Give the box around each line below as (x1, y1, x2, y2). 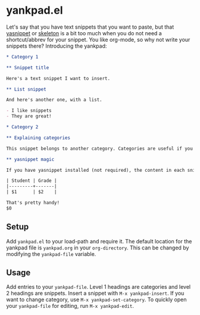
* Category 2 (6, 124, 39, 130)
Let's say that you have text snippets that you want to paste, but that (6, 23, 174, 30)
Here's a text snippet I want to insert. (6, 75, 111, 81)
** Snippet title (6, 64, 49, 70)
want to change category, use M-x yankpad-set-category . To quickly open (6, 296, 187, 303)
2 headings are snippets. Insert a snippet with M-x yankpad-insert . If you (6, 290, 185, 297)
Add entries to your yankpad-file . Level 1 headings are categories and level (6, 283, 191, 291)
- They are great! (6, 113, 52, 119)
